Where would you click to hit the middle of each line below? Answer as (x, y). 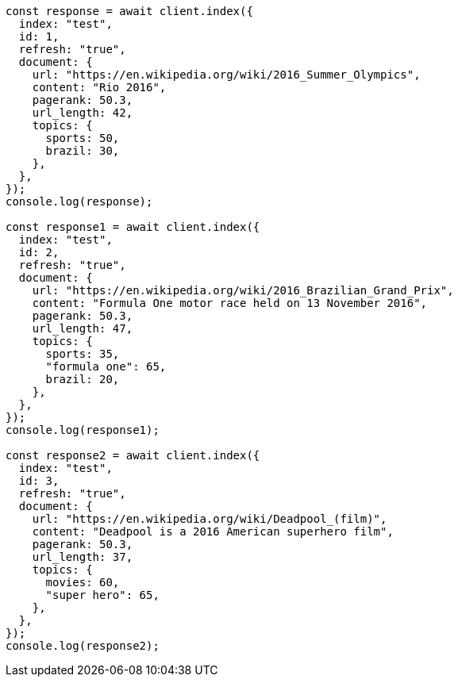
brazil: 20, (83, 379)
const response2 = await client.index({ (133, 455)
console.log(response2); (83, 646)
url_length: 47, (83, 328)
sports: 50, (83, 138)
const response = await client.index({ (129, 11)
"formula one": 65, (106, 366)
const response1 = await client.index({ (133, 227)
